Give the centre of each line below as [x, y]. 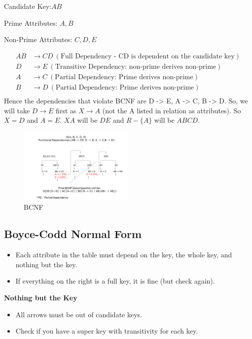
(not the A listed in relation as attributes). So [172, 110]
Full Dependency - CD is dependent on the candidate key [147, 56]
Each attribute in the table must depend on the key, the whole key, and [124, 255]
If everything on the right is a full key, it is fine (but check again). [115, 281]
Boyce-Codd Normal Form [73, 234]
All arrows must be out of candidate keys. [79, 314]
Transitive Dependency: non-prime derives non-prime [136, 67]
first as [66, 110]
